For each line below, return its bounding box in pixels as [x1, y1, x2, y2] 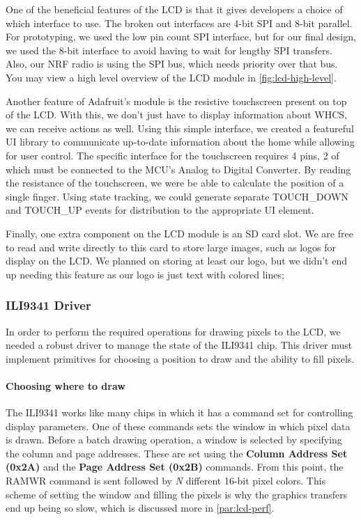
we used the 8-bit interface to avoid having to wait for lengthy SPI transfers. [6, 42, 332, 57]
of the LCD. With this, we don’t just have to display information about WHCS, [6, 107, 347, 122]
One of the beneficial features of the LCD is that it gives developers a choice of [6, 2, 343, 16]
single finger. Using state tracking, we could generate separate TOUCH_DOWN [6, 189, 348, 203]
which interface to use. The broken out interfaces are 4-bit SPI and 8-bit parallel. [6, 15, 353, 30]
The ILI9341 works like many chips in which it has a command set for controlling [6, 405, 353, 420]
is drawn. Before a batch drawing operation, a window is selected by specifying [6, 432, 342, 447]
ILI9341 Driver [6, 297, 91, 314]
